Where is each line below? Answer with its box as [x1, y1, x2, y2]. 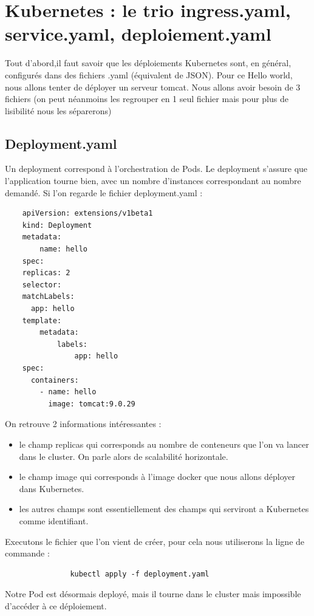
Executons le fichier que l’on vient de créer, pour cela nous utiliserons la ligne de [5, 535, 305, 547]
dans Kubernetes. [19, 482, 84, 495]
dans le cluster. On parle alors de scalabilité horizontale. [19, 450, 228, 462]
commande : [5, 547, 50, 560]
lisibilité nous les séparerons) [5, 104, 112, 117]
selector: [22, 280, 62, 289]
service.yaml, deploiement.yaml [5, 21, 271, 46]
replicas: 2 [22, 269, 70, 278]
